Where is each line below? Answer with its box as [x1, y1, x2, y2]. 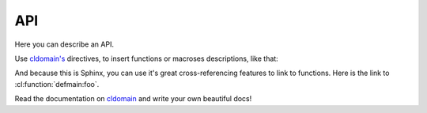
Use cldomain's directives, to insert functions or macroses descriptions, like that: [14, 54, 278, 63]
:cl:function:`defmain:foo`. [14, 79, 100, 89]
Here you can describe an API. [14, 40, 115, 49]
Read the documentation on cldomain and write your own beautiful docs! [14, 94, 252, 104]
